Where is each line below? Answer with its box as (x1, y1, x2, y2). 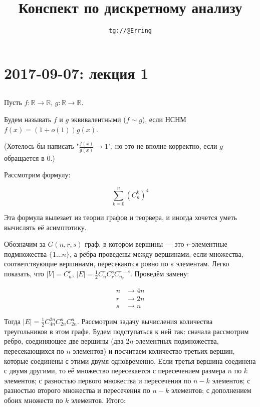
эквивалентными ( (71, 114, 126, 124)
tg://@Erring (109, 27, 152, 35)
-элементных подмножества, (133, 336, 219, 346)
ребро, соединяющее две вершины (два (4, 336, 124, 346)
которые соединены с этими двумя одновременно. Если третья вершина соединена (4, 355, 256, 366)
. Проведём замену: (130, 268, 189, 279)
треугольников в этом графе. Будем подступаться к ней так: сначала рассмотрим (4, 326, 249, 336)
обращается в (4, 152, 45, 163)
